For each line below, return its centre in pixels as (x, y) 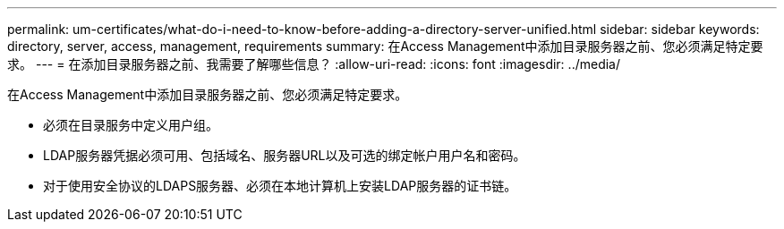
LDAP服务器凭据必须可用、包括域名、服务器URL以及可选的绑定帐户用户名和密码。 (285, 155)
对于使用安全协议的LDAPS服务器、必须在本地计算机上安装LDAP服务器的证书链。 (280, 186)
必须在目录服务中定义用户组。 (131, 125)
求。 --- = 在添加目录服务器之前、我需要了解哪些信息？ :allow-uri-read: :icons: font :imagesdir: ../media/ (314, 64)
